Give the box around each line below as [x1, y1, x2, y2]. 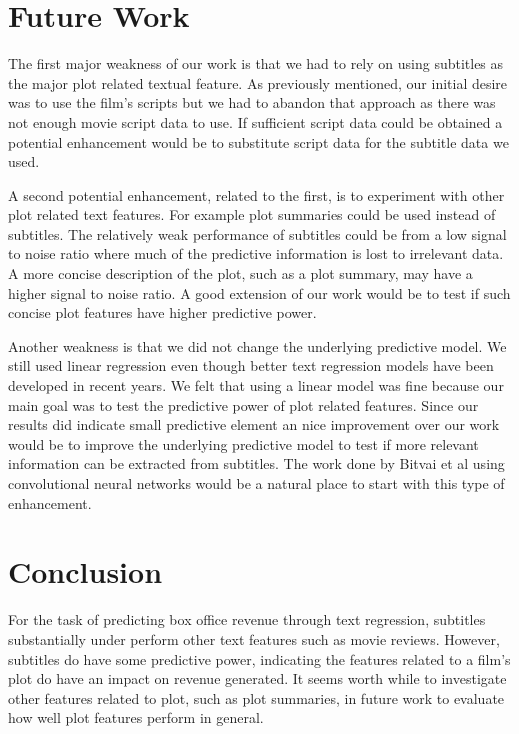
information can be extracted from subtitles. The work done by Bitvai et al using [8, 453, 505, 474]
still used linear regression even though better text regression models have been [8, 355, 494, 376]
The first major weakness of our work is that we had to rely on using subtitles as [8, 53, 504, 74]
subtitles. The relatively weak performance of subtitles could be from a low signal [8, 223, 507, 244]
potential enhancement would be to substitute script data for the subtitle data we [8, 131, 509, 152]
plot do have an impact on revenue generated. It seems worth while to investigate [8, 668, 507, 689]
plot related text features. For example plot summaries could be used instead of [8, 204, 496, 225]
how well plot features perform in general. [8, 707, 264, 728]
